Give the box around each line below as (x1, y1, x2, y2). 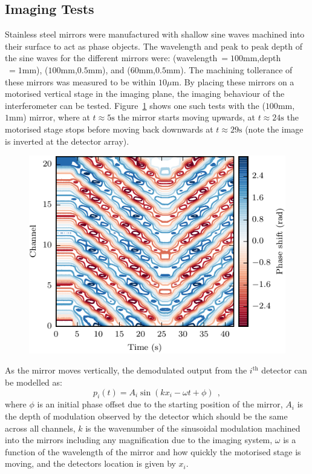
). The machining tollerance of (180, 63, 293, 76)
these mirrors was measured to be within (5, 75, 156, 88)
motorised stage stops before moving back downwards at (5, 122, 213, 135)
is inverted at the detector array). (5, 134, 129, 147)
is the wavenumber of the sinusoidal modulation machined (85, 421, 301, 434)
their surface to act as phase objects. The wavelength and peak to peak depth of (5, 39, 302, 52)
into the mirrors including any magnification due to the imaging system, (5, 433, 273, 446)
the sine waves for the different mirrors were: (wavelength (5, 51, 218, 64)
